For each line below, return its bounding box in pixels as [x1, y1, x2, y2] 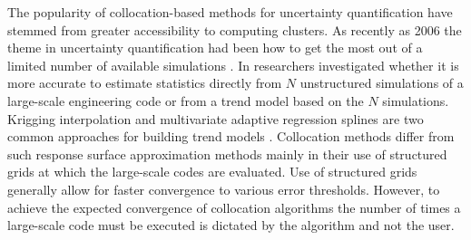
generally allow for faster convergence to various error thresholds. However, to [7, 179, 440, 198]
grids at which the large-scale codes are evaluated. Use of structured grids [7, 162, 417, 181]
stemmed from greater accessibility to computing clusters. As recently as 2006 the [7, 20, 462, 39]
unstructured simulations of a [299, 73, 464, 92]
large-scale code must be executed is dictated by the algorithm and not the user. [7, 216, 455, 235]
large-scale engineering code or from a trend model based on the [7, 91, 364, 110]
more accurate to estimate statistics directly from [7, 73, 282, 92]
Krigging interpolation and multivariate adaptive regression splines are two [7, 109, 424, 128]
